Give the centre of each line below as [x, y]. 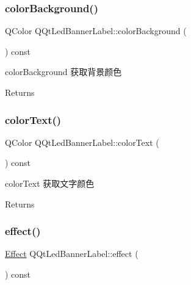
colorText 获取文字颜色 [50, 183]
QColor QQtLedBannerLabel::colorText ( [82, 142]
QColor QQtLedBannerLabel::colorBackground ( [96, 31]
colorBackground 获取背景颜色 [63, 72]
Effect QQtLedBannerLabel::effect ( [72, 254]
